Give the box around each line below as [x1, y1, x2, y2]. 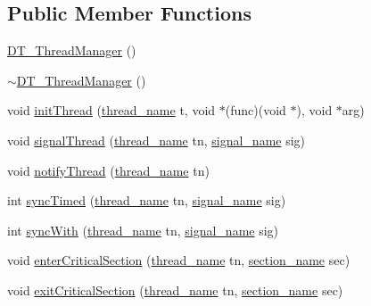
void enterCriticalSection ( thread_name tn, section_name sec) [7, 251, 350, 269]
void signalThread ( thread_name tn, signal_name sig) [7, 130, 306, 149]
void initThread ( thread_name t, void [7, 101, 216, 120]
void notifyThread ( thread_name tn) [7, 161, 210, 179]
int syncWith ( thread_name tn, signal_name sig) [7, 220, 279, 239]
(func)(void [225, 101, 286, 120]
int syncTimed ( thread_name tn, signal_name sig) [7, 191, 286, 210]
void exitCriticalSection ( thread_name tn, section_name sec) [7, 280, 343, 299]
